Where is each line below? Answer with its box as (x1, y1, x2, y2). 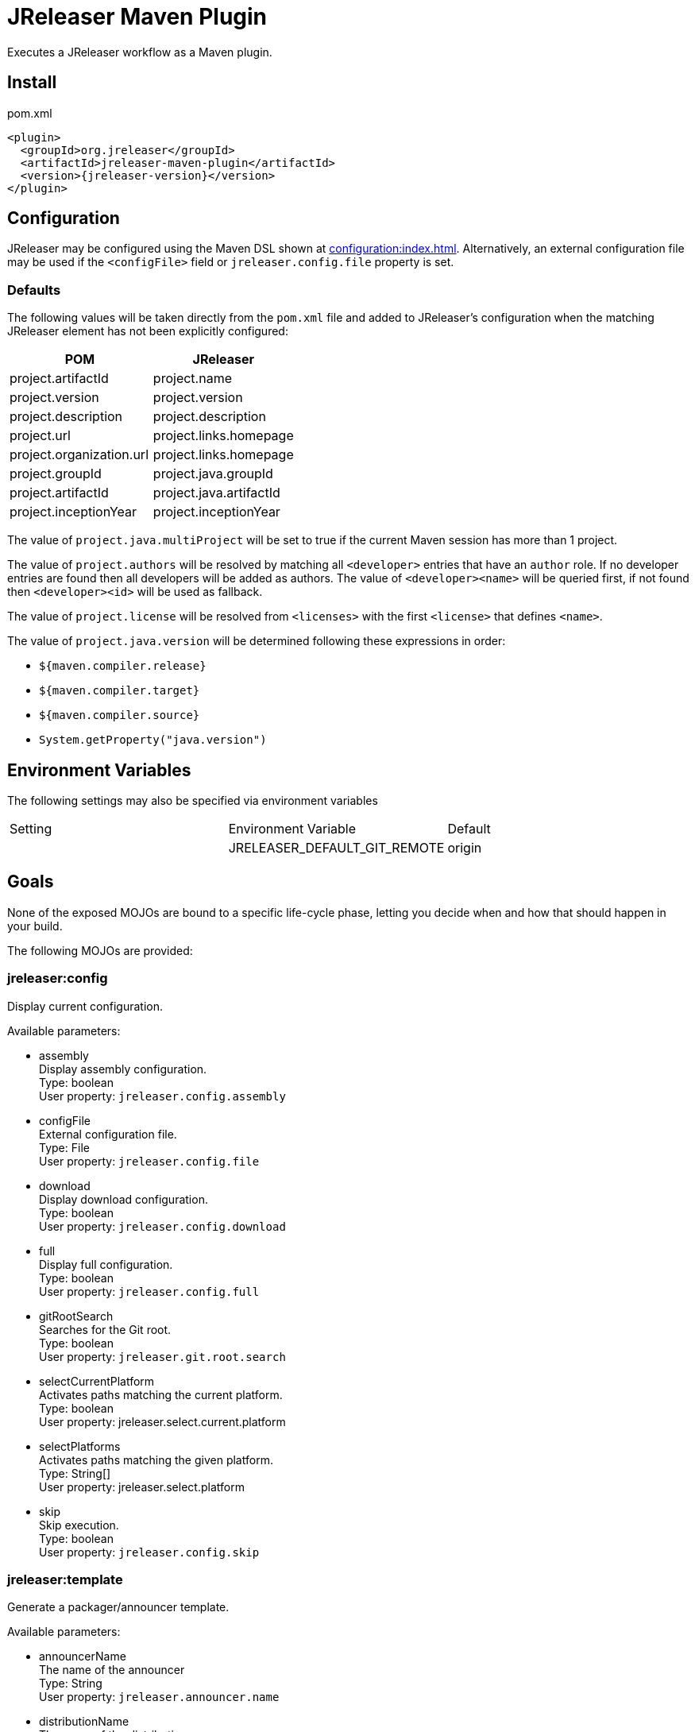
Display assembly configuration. (39, 1061, 207, 1076)
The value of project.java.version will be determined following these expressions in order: (7, 634, 506, 648)
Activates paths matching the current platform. (39, 1387, 283, 1401)
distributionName (39, 1715, 129, 1729)
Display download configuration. (39, 1192, 208, 1206)
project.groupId (10, 466, 102, 482)
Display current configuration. (7, 999, 163, 1013)
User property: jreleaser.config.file (39, 1154, 260, 1168)
